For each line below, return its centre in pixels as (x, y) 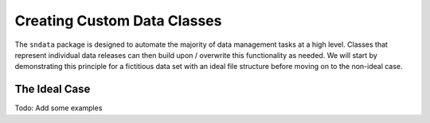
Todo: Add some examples (59, 108)
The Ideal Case (53, 89)
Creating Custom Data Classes (118, 21)
